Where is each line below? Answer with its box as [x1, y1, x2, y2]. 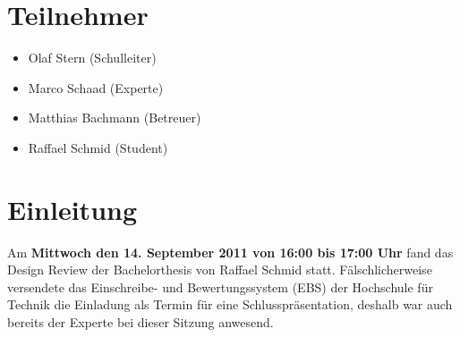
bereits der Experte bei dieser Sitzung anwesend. [7, 313, 274, 331]
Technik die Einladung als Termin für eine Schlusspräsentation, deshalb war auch [7, 295, 453, 314]
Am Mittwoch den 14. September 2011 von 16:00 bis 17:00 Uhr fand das [7, 242, 454, 261]
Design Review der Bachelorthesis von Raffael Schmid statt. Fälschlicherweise [7, 260, 432, 279]
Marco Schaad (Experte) [28, 78, 164, 97]
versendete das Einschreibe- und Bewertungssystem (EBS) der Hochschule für [7, 277, 433, 296]
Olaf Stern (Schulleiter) [28, 48, 157, 67]
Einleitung [7, 190, 138, 227]
